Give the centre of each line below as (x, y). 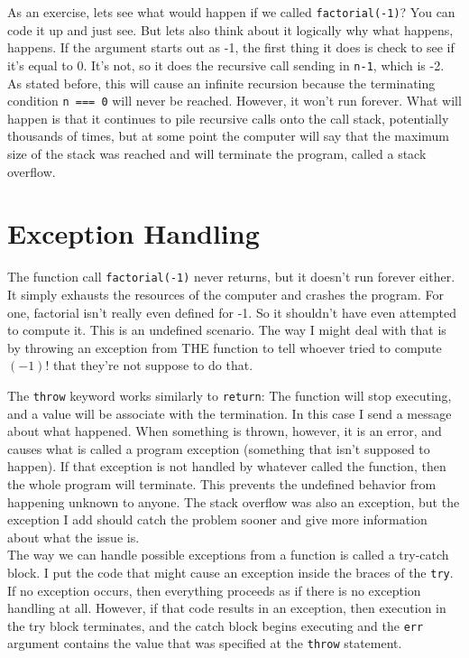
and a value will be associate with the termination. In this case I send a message (230, 413)
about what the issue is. (74, 537)
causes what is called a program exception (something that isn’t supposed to (219, 448)
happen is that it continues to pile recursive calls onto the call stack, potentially (228, 118)
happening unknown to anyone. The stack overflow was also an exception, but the (234, 501)
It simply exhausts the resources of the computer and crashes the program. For (225, 294)
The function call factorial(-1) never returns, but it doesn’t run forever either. (231, 277)
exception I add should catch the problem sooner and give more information (217, 519)
